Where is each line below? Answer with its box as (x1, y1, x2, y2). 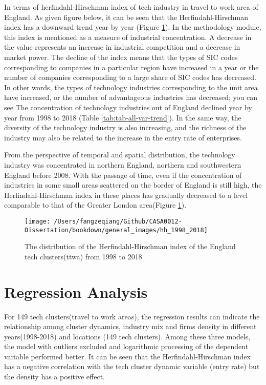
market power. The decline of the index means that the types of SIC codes (4, 51, 238, 62)
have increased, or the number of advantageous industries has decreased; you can (4, 92, 257, 103)
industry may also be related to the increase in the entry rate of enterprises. (4, 132, 242, 143)
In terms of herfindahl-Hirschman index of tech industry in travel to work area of (4, 2, 258, 12)
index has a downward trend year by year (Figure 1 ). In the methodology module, (4, 22, 261, 32)
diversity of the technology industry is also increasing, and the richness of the (4, 122, 247, 133)
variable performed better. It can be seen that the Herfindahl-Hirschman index (4, 351, 251, 361)
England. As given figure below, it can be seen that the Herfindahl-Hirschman (4, 11, 248, 22)
